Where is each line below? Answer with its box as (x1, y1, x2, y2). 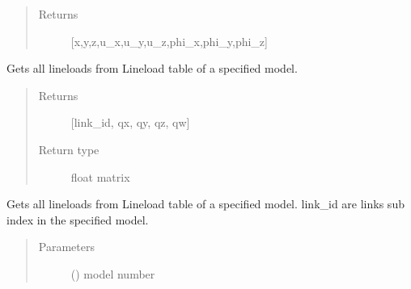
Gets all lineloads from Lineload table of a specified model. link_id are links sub (6, 195, 405, 212)
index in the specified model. (6, 211, 149, 228)
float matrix (70, 168, 130, 185)
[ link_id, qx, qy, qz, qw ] (70, 114, 190, 131)
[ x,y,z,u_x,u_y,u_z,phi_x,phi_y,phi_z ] (70, 32, 268, 49)
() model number (70, 265, 155, 282)
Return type (38, 140, 100, 157)
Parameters (38, 238, 95, 255)
